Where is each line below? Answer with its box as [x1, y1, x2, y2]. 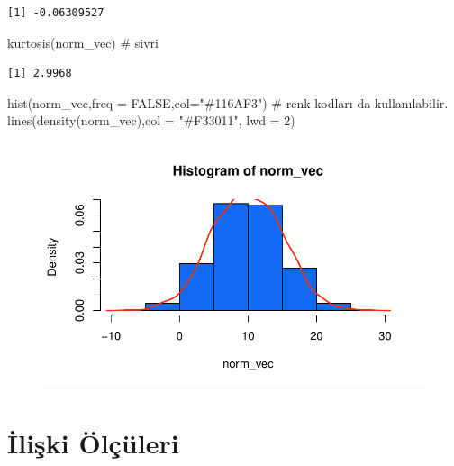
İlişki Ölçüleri [7, 424, 179, 461]
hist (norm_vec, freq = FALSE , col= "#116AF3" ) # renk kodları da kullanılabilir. [7, 93, 449, 112]
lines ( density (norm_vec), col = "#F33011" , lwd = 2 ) [7, 111, 295, 130]
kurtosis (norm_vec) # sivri [7, 32, 159, 51]
